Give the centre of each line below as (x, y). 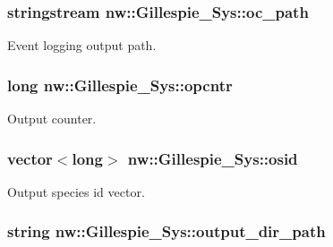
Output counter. (52, 119)
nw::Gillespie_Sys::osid (213, 158)
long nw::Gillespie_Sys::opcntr (120, 85)
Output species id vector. (76, 191)
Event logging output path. (82, 45)
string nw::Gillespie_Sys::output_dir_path (166, 231)
